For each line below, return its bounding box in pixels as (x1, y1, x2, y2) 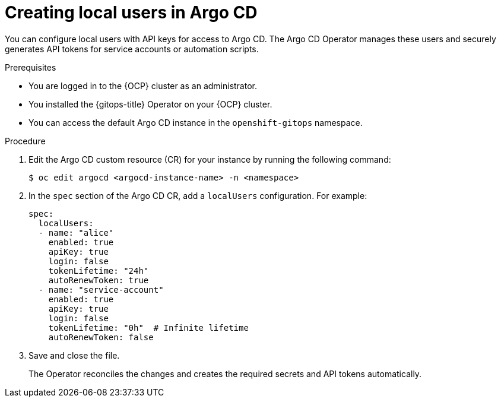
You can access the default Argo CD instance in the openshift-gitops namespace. (28, 117, 363, 128)
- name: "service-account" (38, 284, 164, 295)
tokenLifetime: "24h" (48, 265, 149, 276)
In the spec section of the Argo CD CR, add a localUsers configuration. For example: (28, 190, 367, 201)
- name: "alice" (38, 227, 114, 238)
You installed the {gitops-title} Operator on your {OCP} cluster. (28, 99, 272, 109)
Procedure (5, 135, 46, 146)
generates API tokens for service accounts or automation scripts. (5, 43, 259, 54)
